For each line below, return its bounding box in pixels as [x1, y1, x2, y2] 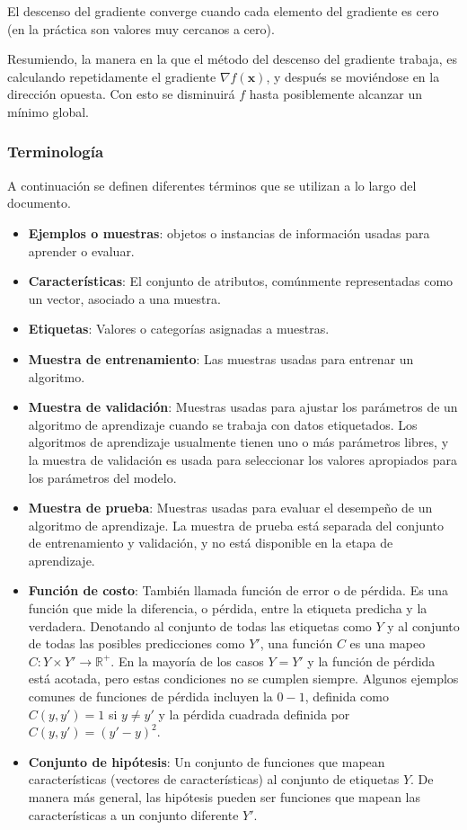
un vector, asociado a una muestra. [28, 289, 221, 308]
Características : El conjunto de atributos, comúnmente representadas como [28, 272, 454, 290]
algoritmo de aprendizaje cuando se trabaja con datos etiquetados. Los [28, 415, 418, 433]
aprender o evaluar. [28, 241, 135, 260]
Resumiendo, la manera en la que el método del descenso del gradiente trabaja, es [7, 49, 458, 68]
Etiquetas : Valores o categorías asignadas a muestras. [28, 319, 330, 338]
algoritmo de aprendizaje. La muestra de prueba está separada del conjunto [28, 515, 445, 534]
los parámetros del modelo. [28, 468, 177, 486]
